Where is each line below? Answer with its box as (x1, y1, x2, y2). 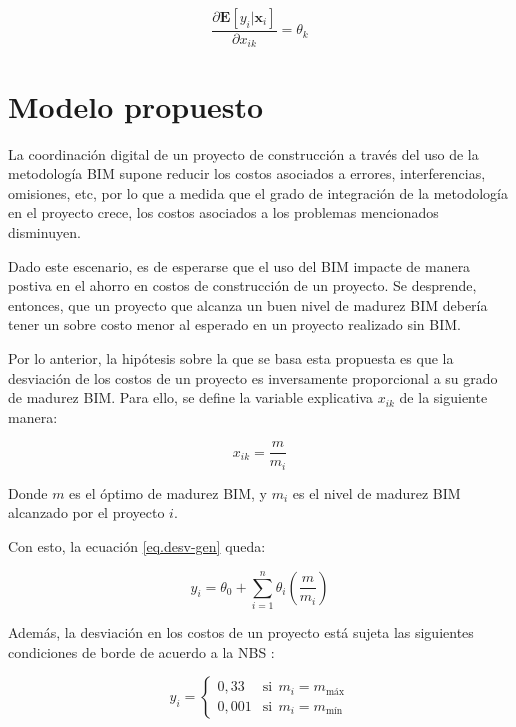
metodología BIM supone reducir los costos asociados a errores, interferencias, (8, 163, 486, 184)
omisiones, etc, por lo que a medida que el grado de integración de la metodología (8, 182, 508, 203)
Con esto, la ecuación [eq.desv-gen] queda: (8, 536, 266, 557)
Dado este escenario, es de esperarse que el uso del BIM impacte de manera (8, 255, 471, 276)
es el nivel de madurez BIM (292, 482, 461, 503)
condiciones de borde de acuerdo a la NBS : (8, 641, 275, 662)
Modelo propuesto (8, 85, 264, 126)
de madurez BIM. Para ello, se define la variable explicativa (8, 387, 373, 408)
